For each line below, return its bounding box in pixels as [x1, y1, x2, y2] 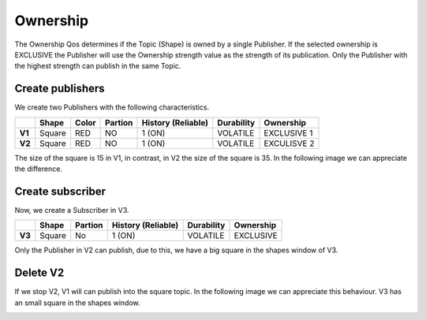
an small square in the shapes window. [14, 298, 140, 307]
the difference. [14, 164, 63, 173]
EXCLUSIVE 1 [263, 127, 313, 138]
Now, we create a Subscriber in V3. [14, 205, 129, 214]
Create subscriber [14, 184, 106, 198]
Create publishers [14, 82, 106, 95]
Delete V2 [14, 266, 65, 280]
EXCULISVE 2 [263, 138, 315, 149]
